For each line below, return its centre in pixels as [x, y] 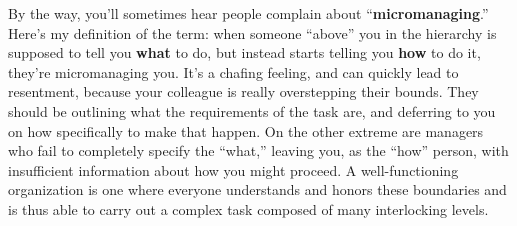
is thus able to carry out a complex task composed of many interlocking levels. [248, 208]
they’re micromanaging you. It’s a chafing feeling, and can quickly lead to [233, 71]
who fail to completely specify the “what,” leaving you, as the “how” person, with [258, 150]
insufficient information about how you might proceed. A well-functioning [233, 169]
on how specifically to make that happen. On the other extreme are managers [246, 130]
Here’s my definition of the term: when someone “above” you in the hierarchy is [252, 32]
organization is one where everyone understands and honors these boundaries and [257, 189]
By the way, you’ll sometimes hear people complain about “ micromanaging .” [248, 13]
